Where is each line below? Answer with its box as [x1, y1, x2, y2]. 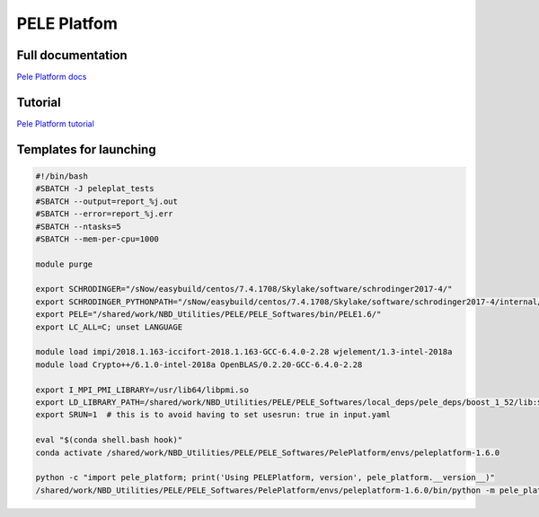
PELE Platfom [16, 13, 119, 33]
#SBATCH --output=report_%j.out [35, 196, 179, 206]
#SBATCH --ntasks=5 [35, 221, 121, 232]
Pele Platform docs [16, 72, 87, 83]
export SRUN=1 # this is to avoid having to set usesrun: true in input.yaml [35, 409, 391, 420]
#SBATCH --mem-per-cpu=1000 [35, 233, 159, 244]
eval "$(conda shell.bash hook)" [35, 435, 183, 445]
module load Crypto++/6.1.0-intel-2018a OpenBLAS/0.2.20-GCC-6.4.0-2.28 [35, 359, 363, 370]
